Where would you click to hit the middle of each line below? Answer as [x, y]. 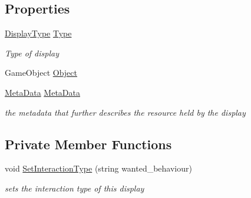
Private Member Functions [88, 144]
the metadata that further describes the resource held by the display [125, 112]
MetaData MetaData [42, 92]
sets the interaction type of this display [75, 188]
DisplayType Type [38, 33]
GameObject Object [41, 73]
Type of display [32, 53]
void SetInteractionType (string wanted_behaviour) [98, 168]
